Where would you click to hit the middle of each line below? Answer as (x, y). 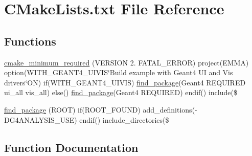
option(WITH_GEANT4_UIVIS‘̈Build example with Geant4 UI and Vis (119, 72)
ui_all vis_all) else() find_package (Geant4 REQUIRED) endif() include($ (121, 92)
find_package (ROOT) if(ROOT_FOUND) (72, 109)
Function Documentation (71, 147)
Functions (30, 41)
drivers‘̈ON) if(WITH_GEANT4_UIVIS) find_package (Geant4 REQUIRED (125, 82)
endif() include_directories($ (124, 119)
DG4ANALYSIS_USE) (41, 119)
